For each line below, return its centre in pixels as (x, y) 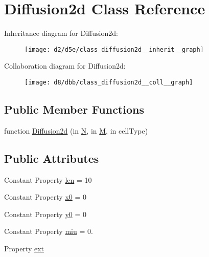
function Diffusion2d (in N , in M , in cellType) (76, 130)
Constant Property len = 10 (48, 179)
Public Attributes (52, 158)
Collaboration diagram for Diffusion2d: (65, 66)
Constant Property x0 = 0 (45, 197)
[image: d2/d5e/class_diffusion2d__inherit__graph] (114, 49)
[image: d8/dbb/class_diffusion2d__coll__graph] (109, 82)
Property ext (24, 248)
